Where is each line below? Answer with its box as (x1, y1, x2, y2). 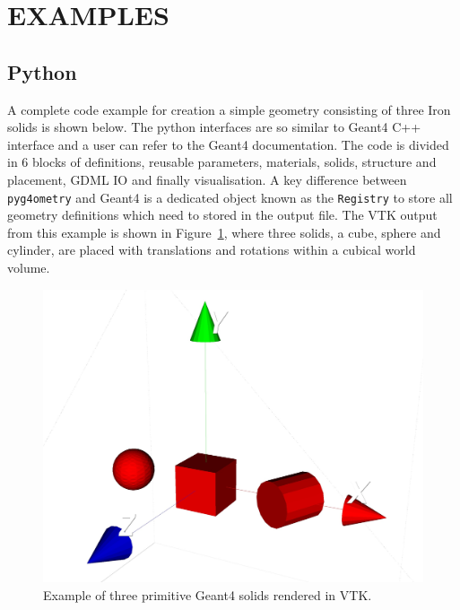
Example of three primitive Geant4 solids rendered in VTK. (43, 585, 372, 604)
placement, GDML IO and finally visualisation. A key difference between (7, 170, 407, 188)
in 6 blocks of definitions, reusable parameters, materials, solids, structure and (7, 152, 437, 171)
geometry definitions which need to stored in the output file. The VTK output (7, 205, 438, 224)
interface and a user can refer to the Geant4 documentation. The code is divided (7, 135, 449, 153)
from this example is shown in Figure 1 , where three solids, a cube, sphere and (7, 222, 441, 241)
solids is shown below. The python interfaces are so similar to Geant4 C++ (7, 118, 421, 136)
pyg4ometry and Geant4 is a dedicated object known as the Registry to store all (7, 187, 453, 206)
